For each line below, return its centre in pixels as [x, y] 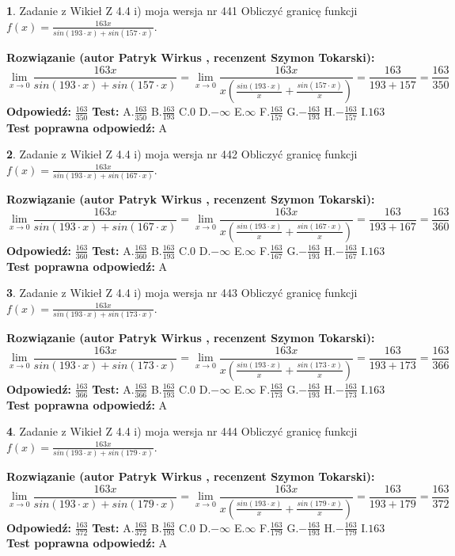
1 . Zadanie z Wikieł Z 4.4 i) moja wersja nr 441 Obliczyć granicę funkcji [182, 10]
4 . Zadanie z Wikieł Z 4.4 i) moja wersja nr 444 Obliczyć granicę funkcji [182, 431]
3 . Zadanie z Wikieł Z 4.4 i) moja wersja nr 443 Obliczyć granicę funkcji [182, 293]
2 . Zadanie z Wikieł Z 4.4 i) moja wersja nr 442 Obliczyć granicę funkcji [182, 154]
